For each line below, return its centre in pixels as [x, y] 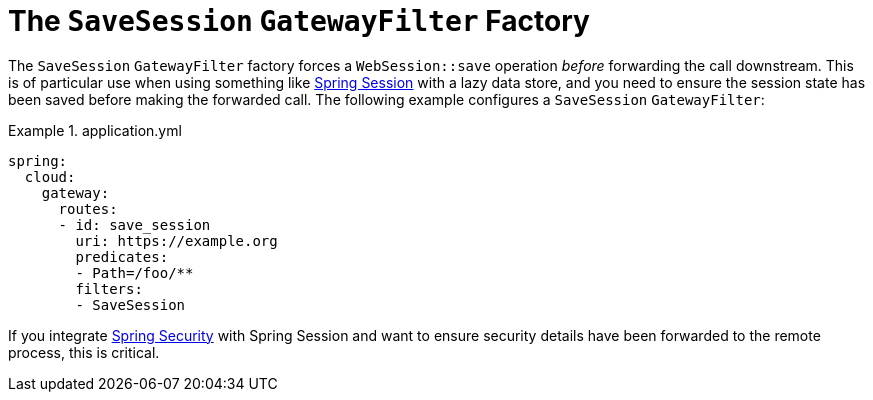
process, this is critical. [84, 352]
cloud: [50, 176]
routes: [88, 208]
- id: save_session [134, 224]
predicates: [122, 256]
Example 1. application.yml [95, 130]
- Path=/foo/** [134, 272]
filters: [109, 288]
